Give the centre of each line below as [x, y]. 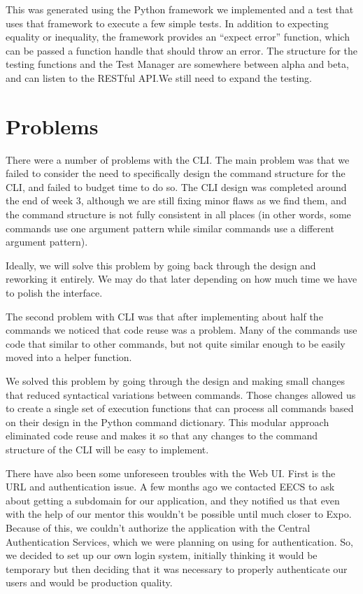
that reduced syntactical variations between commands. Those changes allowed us [181, 394]
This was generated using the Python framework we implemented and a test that [180, 9]
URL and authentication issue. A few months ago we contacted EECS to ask [170, 487]
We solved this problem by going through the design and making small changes [176, 381]
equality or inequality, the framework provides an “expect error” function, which [178, 37]
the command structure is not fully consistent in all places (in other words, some [178, 214]
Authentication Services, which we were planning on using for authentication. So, [179, 541]
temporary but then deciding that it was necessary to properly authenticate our [177, 568]
